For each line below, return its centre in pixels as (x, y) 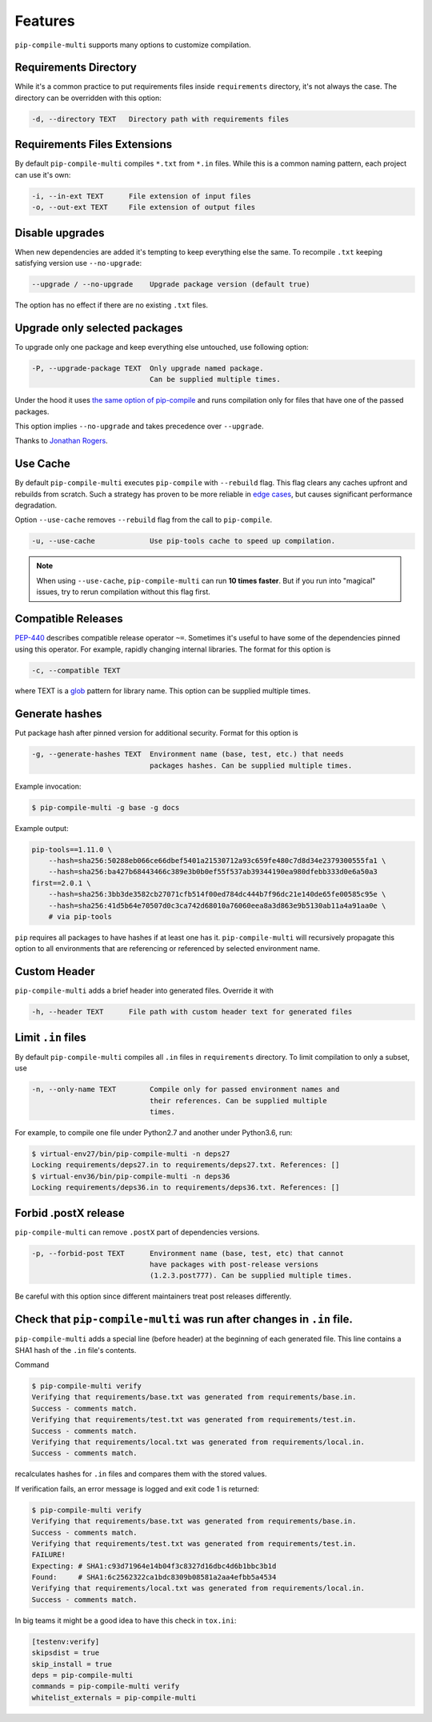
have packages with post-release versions (234, 1264)
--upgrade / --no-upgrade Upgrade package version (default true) (171, 284)
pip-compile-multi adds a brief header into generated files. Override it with (144, 991)
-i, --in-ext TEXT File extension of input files (141, 196)
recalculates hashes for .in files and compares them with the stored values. (141, 1474)
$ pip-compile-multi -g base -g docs (106, 807)
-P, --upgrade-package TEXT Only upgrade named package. (148, 368)
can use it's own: (43, 175)
